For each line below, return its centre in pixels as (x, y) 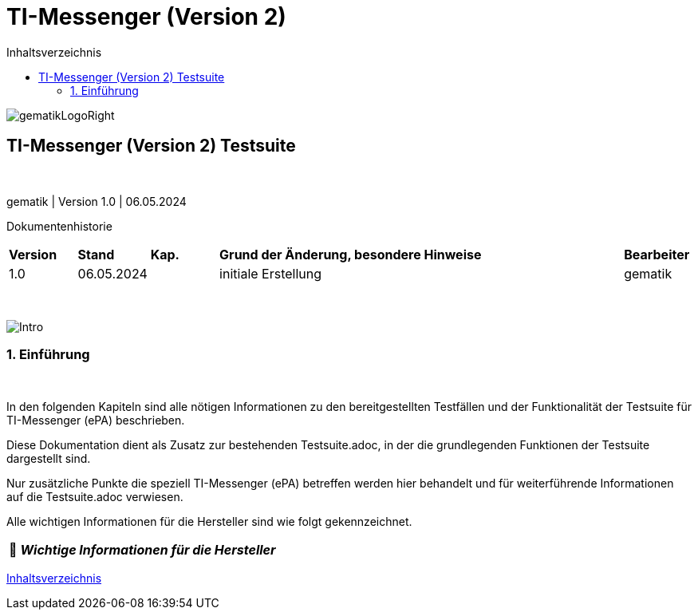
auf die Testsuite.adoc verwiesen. (95, 497)
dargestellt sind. (49, 459)
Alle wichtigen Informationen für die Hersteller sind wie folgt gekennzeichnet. (209, 522)
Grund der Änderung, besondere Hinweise (351, 254)
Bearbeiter (657, 254)
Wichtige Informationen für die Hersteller (148, 550)
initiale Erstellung (271, 273)
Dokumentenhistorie (59, 226)
